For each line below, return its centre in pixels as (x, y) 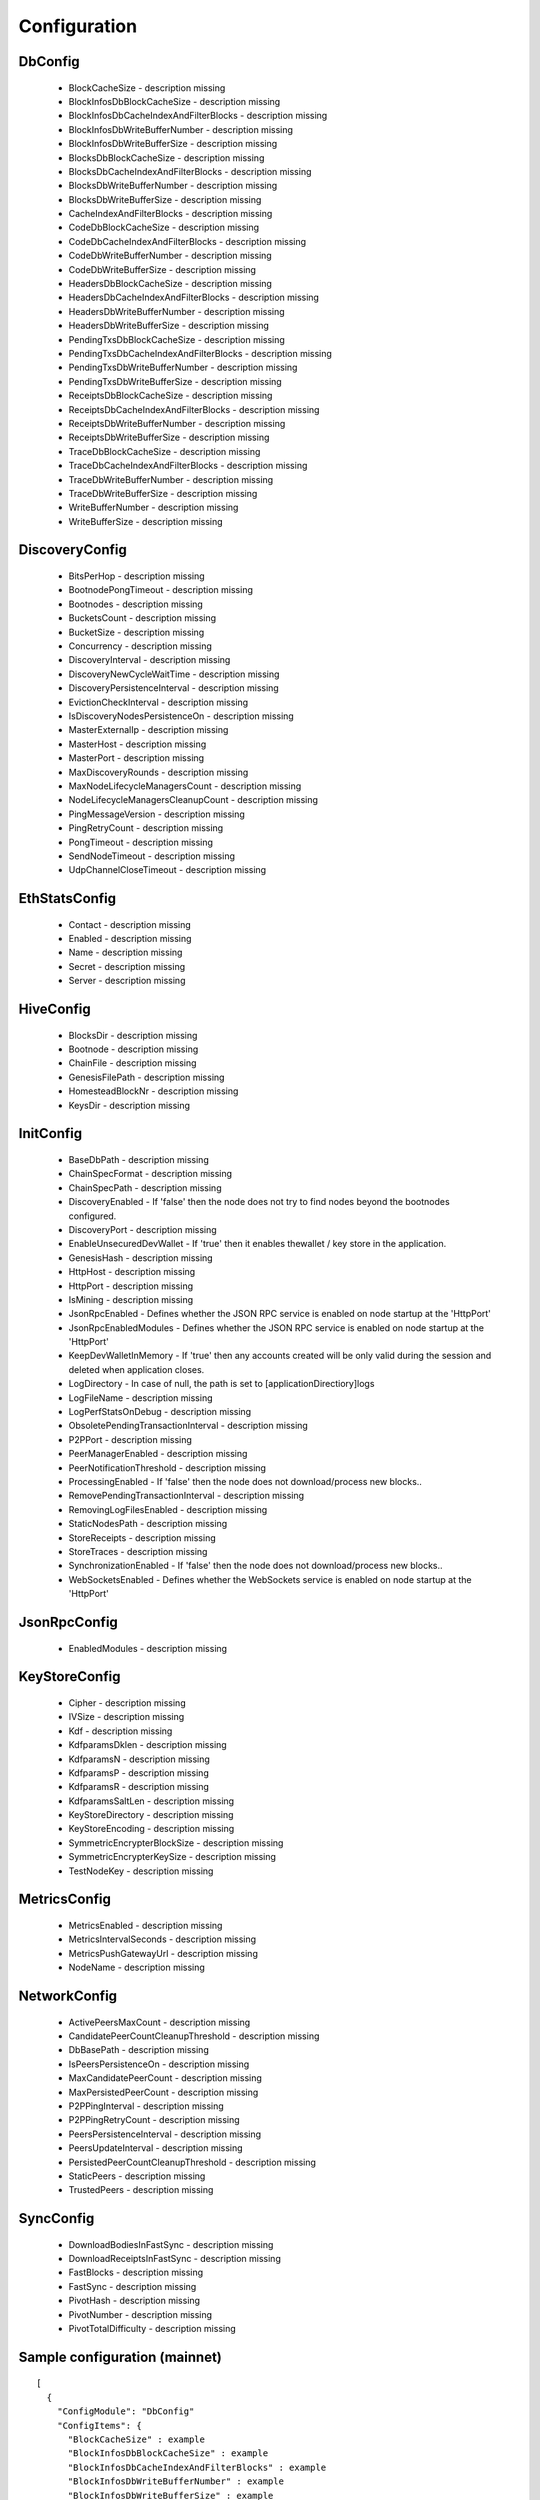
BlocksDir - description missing (133, 1035)
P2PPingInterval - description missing (146, 2106)
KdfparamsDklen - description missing (147, 1745)
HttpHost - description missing (132, 1272)
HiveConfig (55, 1009)
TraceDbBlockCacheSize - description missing (164, 451)
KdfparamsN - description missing (139, 1759)
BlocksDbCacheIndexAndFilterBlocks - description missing (190, 171)
